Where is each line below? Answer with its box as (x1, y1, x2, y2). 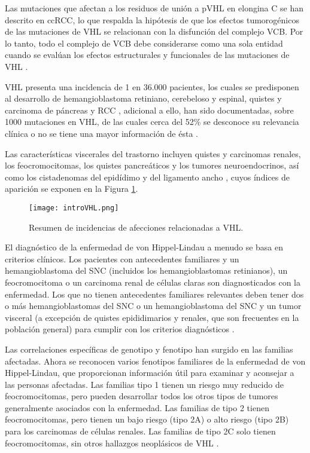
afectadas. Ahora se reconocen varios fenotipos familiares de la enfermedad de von (5, 354, 306, 367)
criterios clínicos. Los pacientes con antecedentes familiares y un (5, 252, 239, 265)
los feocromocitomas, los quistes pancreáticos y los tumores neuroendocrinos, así (5, 159, 299, 172)
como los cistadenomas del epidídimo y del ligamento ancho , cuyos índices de (5, 170, 290, 183)
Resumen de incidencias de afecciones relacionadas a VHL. (29, 221, 244, 233)
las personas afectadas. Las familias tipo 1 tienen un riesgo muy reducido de (5, 378, 284, 390)
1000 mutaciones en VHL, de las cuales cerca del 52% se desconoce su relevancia (5, 115, 299, 128)
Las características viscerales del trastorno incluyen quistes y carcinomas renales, (5, 147, 301, 160)
